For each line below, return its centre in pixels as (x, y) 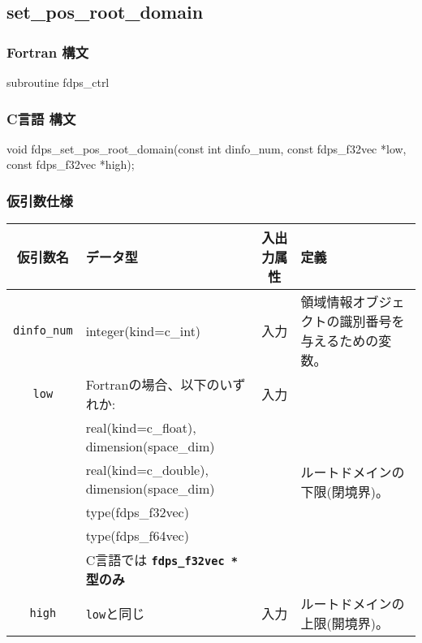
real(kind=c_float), (141, 428)
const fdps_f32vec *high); (71, 164)
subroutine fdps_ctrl (58, 82)
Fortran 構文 (48, 52)
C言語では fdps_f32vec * (161, 560)
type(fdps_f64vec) (137, 536)
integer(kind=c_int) (143, 330)
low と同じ (115, 614)
